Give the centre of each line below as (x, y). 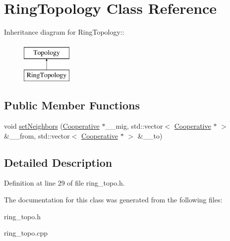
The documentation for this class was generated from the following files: (113, 200)
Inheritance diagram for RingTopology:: (64, 32)
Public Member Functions (72, 105)
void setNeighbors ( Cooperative (52, 126)
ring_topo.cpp (26, 233)
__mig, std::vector (134, 126)
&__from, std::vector (37, 135)
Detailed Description (58, 162)
